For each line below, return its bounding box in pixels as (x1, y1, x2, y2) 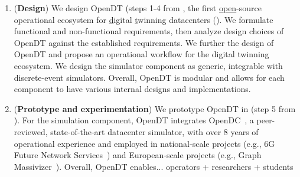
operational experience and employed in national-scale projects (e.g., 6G (14, 137, 275, 149)
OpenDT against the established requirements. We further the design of (14, 36, 274, 48)
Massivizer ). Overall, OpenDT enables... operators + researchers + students (14, 160, 294, 172)
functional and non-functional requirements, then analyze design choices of (14, 25, 284, 37)
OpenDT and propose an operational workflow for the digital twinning (14, 48, 269, 60)
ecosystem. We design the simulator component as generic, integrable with (14, 59, 283, 71)
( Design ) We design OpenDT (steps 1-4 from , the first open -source (14, 2, 262, 14)
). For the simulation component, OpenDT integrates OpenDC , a (14, 114, 254, 126)
